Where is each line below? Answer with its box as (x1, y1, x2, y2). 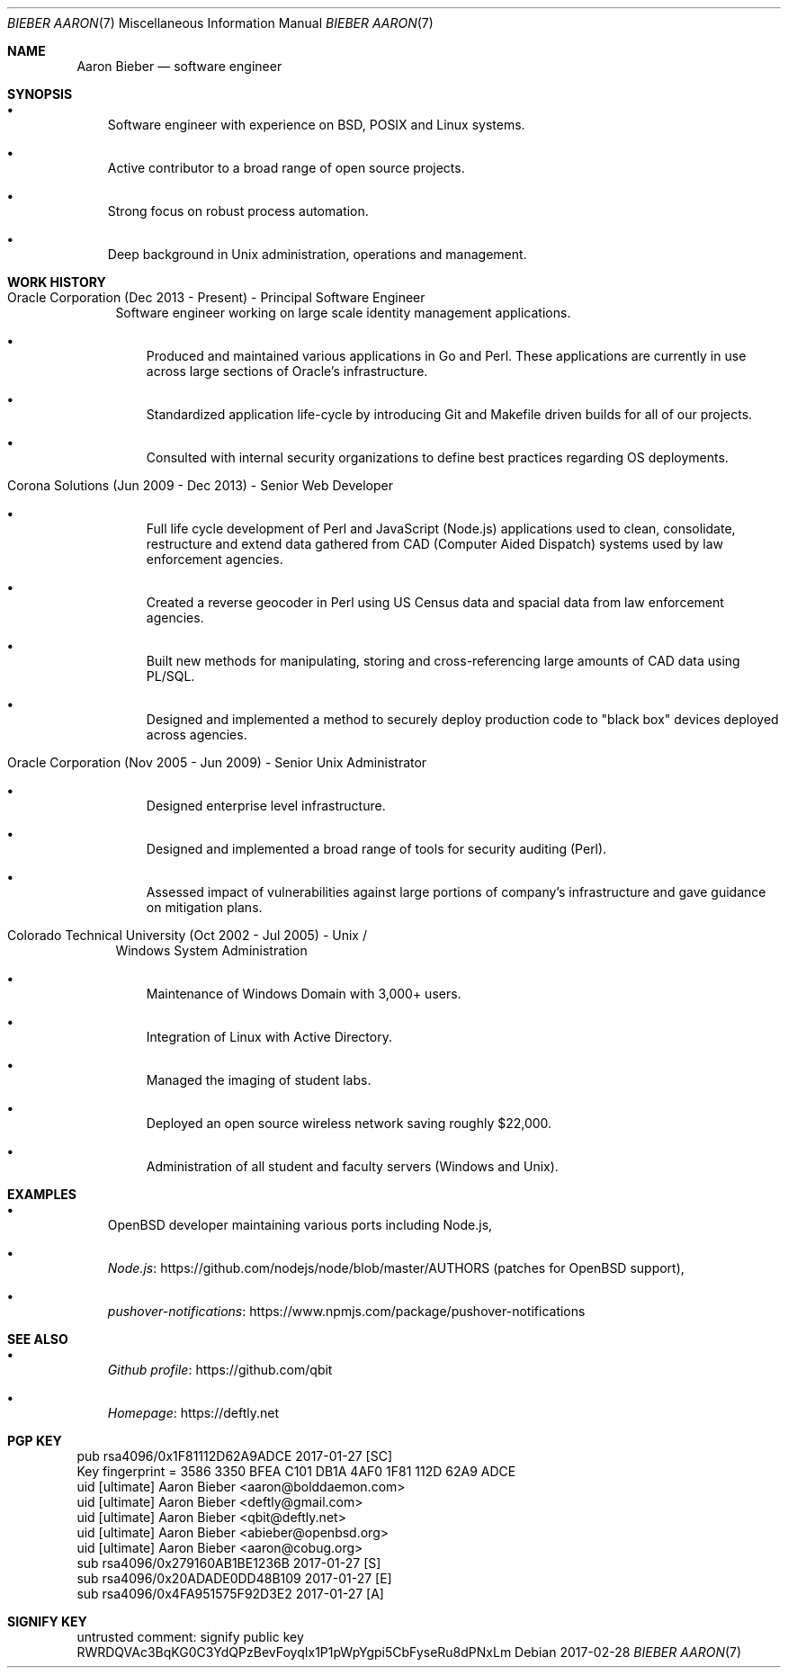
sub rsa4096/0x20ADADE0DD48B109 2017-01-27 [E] (76, 1571, 392, 1586)
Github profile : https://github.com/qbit (107, 1362, 333, 1377)
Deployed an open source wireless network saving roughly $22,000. (146, 1115, 552, 1131)
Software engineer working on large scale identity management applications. (115, 305, 571, 320)
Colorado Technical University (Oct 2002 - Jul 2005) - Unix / (7, 927, 367, 943)
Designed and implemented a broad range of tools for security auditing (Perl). (146, 841, 607, 856)
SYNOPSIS (7, 86, 73, 102)
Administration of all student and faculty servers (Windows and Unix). (146, 1159, 559, 1174)
